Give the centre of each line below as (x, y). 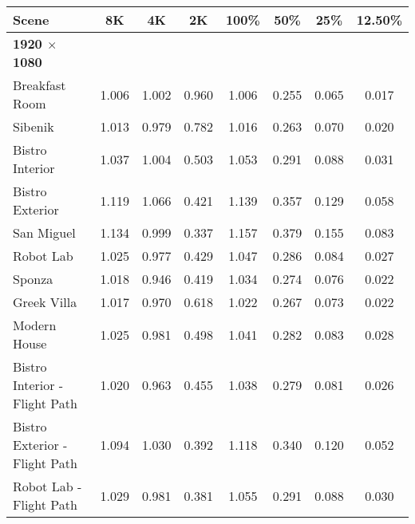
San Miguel (44, 232)
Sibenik (34, 126)
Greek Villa (45, 302)
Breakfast (40, 85)
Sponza (33, 279)
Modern (35, 325)
